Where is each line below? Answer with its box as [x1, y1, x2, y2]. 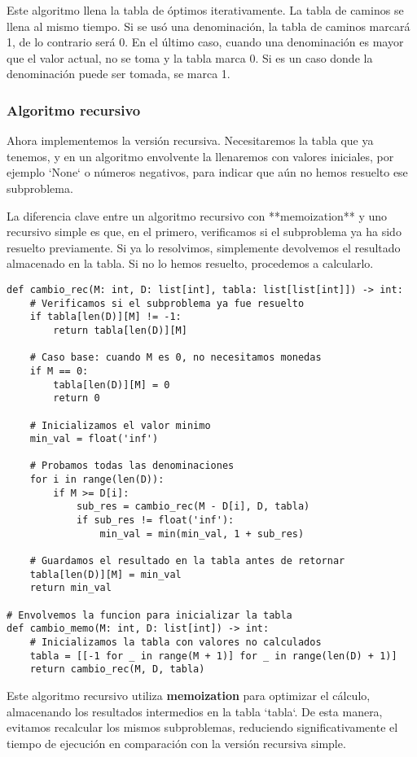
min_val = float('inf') [29, 433, 159, 445]
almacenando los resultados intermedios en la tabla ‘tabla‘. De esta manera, [7, 702, 383, 720]
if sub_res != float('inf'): [76, 514, 235, 527]
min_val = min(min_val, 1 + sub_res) [99, 527, 305, 540]
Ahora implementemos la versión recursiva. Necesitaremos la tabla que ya [7, 132, 374, 149]
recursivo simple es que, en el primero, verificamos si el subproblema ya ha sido [7, 223, 402, 240]
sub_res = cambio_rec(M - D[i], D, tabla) [76, 501, 310, 513]
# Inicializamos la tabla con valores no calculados [29, 637, 322, 648]
